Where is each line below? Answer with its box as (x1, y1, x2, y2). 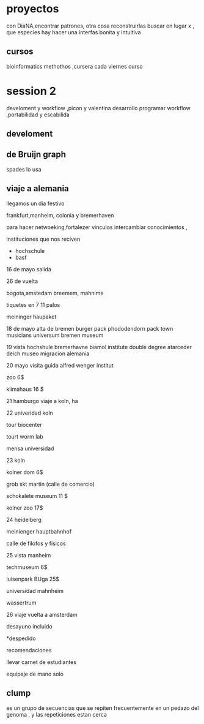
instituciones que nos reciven (6, 235, 81, 243)
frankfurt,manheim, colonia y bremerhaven (6, 211, 114, 219)
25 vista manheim (6, 551, 51, 559)
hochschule (15, 247, 45, 254)
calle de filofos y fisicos (6, 540, 66, 547)
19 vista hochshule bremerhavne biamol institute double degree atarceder (6, 343, 192, 350)
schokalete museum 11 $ (6, 492, 68, 499)
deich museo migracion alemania (6, 350, 90, 357)
